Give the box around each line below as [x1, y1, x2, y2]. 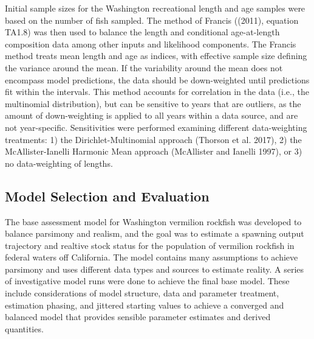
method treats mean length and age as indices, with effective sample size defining [5, 49, 307, 62]
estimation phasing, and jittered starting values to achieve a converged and [5, 298, 284, 311]
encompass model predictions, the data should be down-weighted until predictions [5, 73, 310, 86]
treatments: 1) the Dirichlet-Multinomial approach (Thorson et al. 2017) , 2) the [5, 133, 302, 145]
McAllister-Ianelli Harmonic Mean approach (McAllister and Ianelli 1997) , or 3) [5, 145, 302, 158]
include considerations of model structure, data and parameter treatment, [5, 287, 279, 299]
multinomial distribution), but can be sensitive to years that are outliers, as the [5, 97, 301, 110]
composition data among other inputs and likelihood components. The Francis [5, 37, 296, 50]
